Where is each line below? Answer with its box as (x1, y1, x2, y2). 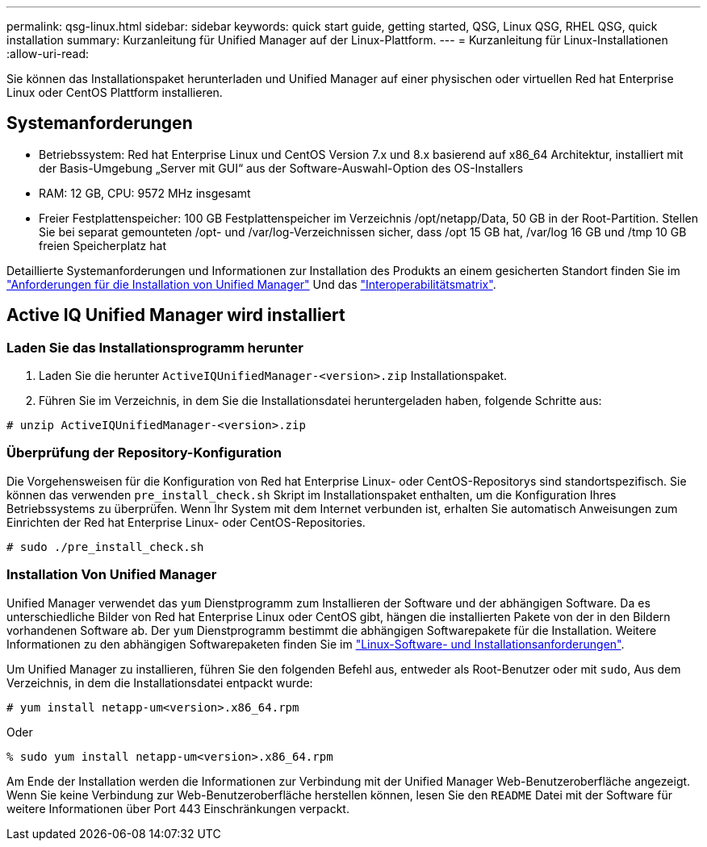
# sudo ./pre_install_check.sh (6, 540, 204, 553)
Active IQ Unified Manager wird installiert (6, 305, 345, 326)
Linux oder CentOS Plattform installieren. (6, 86, 223, 99)
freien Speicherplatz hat (39, 238, 166, 252)
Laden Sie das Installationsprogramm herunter (6, 339, 303, 356)
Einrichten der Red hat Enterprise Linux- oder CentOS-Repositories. (6, 515, 366, 529)
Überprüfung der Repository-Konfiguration (6, 444, 282, 461)
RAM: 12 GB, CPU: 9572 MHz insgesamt (39, 186, 251, 200)
